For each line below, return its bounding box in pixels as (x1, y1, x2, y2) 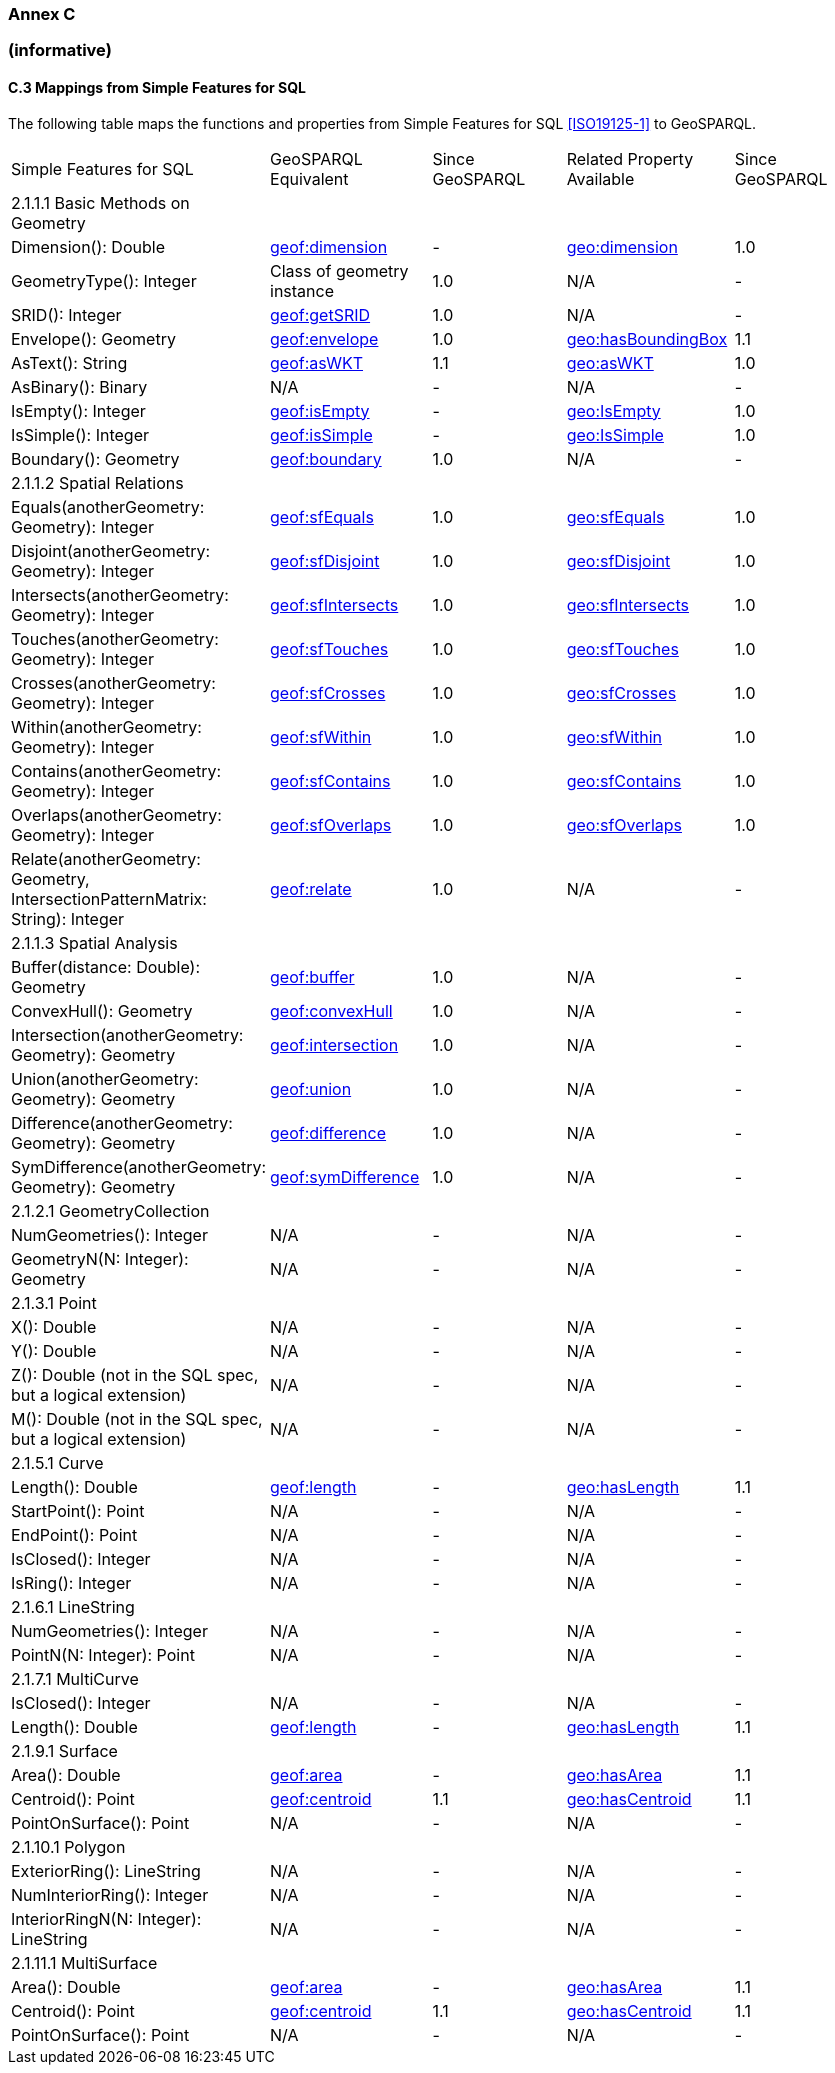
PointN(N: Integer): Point (11, 1644, 195, 1665)
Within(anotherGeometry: (11, 716, 202, 737)
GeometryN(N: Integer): (11, 1248, 189, 1269)
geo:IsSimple (566, 424, 664, 445)
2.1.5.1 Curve (11, 1452, 104, 1473)
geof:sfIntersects (270, 594, 399, 615)
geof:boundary (270, 448, 382, 469)
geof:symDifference (270, 1166, 420, 1187)
